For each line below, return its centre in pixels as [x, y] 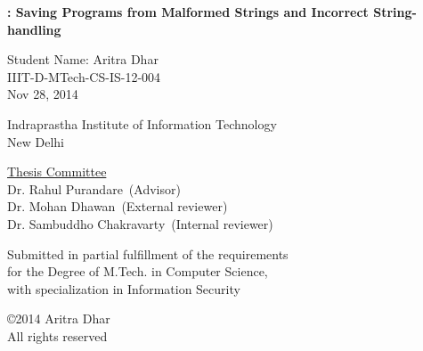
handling [34, 29]
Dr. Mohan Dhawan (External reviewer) [118, 206]
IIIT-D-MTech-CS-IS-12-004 [84, 76]
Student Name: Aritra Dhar [83, 59]
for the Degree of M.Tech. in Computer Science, [138, 271]
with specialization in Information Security [124, 288]
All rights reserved [57, 335]
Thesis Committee [57, 171]
